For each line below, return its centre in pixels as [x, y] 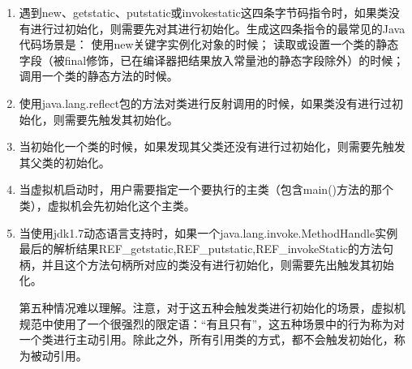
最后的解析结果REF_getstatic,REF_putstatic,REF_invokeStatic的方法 [201, 249]
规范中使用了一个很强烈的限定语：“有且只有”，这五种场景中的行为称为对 [212, 323]
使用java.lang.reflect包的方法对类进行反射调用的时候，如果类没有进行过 [206, 103]
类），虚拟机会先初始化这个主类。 [107, 205]
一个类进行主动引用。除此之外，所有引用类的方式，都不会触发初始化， [206, 339]
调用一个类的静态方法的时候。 [99, 76]
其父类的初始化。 [64, 162]
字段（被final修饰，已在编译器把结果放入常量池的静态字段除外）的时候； [212, 60]
